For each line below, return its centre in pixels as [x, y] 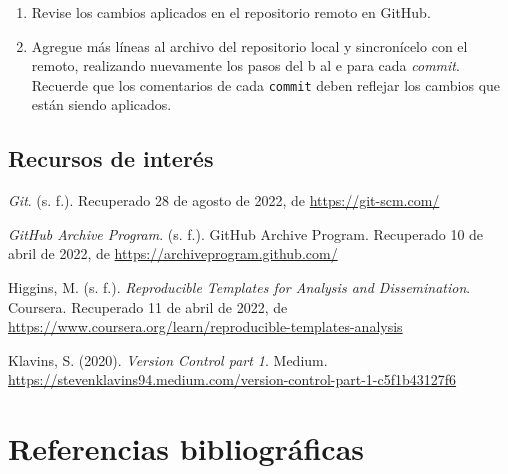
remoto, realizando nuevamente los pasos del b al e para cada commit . [245, 65]
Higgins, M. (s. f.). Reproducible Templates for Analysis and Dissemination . [239, 287]
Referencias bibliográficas [186, 448]
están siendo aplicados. [101, 104]
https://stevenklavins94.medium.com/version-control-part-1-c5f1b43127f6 [232, 379]
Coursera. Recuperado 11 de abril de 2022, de [148, 306]
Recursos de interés [111, 158]
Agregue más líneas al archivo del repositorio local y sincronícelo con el [249, 45]
